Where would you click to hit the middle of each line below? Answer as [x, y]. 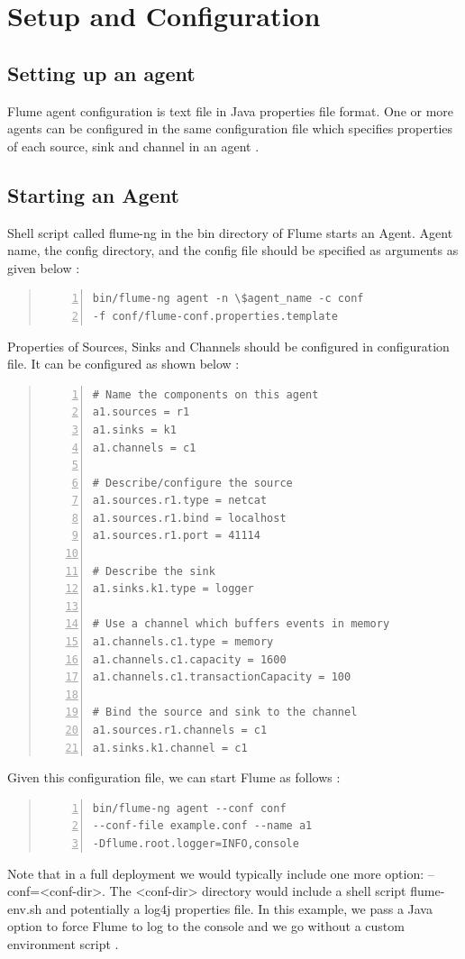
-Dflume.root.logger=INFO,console [196, 843]
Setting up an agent [101, 73]
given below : [44, 267]
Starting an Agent [93, 194]
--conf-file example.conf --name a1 [202, 826]
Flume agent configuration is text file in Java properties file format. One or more [231, 110]
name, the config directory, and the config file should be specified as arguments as [233, 250]
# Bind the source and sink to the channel [225, 712]
